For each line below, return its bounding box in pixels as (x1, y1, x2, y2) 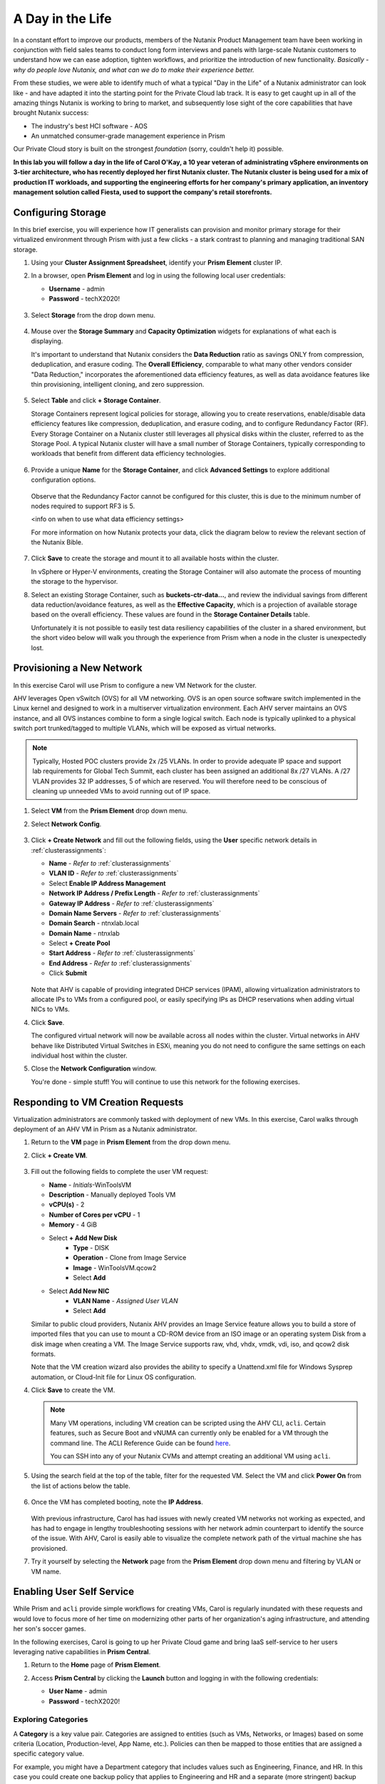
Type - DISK (73, 1243, 110, 1252)
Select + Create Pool (48, 939, 111, 948)
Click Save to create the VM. (31, 1386, 115, 1394)
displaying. (31, 337, 63, 345)
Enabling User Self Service (13, 1586, 135, 1598)
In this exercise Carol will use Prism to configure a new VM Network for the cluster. (13, 681, 257, 689)
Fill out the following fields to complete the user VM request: (31, 1167, 208, 1176)
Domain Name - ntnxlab (48, 928, 120, 938)
